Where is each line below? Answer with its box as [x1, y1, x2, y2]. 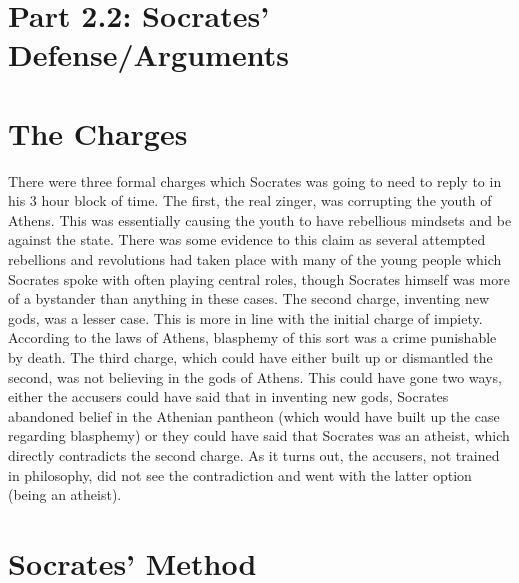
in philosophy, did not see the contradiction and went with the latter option [8, 464, 472, 485]
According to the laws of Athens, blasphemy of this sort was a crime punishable [8, 327, 497, 348]
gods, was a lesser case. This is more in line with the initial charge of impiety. [8, 307, 483, 328]
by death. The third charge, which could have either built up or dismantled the [8, 347, 493, 368]
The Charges [8, 112, 188, 153]
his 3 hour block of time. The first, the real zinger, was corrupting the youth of [8, 190, 492, 211]
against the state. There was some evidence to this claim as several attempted [8, 229, 486, 250]
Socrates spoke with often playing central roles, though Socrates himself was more [8, 268, 510, 289]
